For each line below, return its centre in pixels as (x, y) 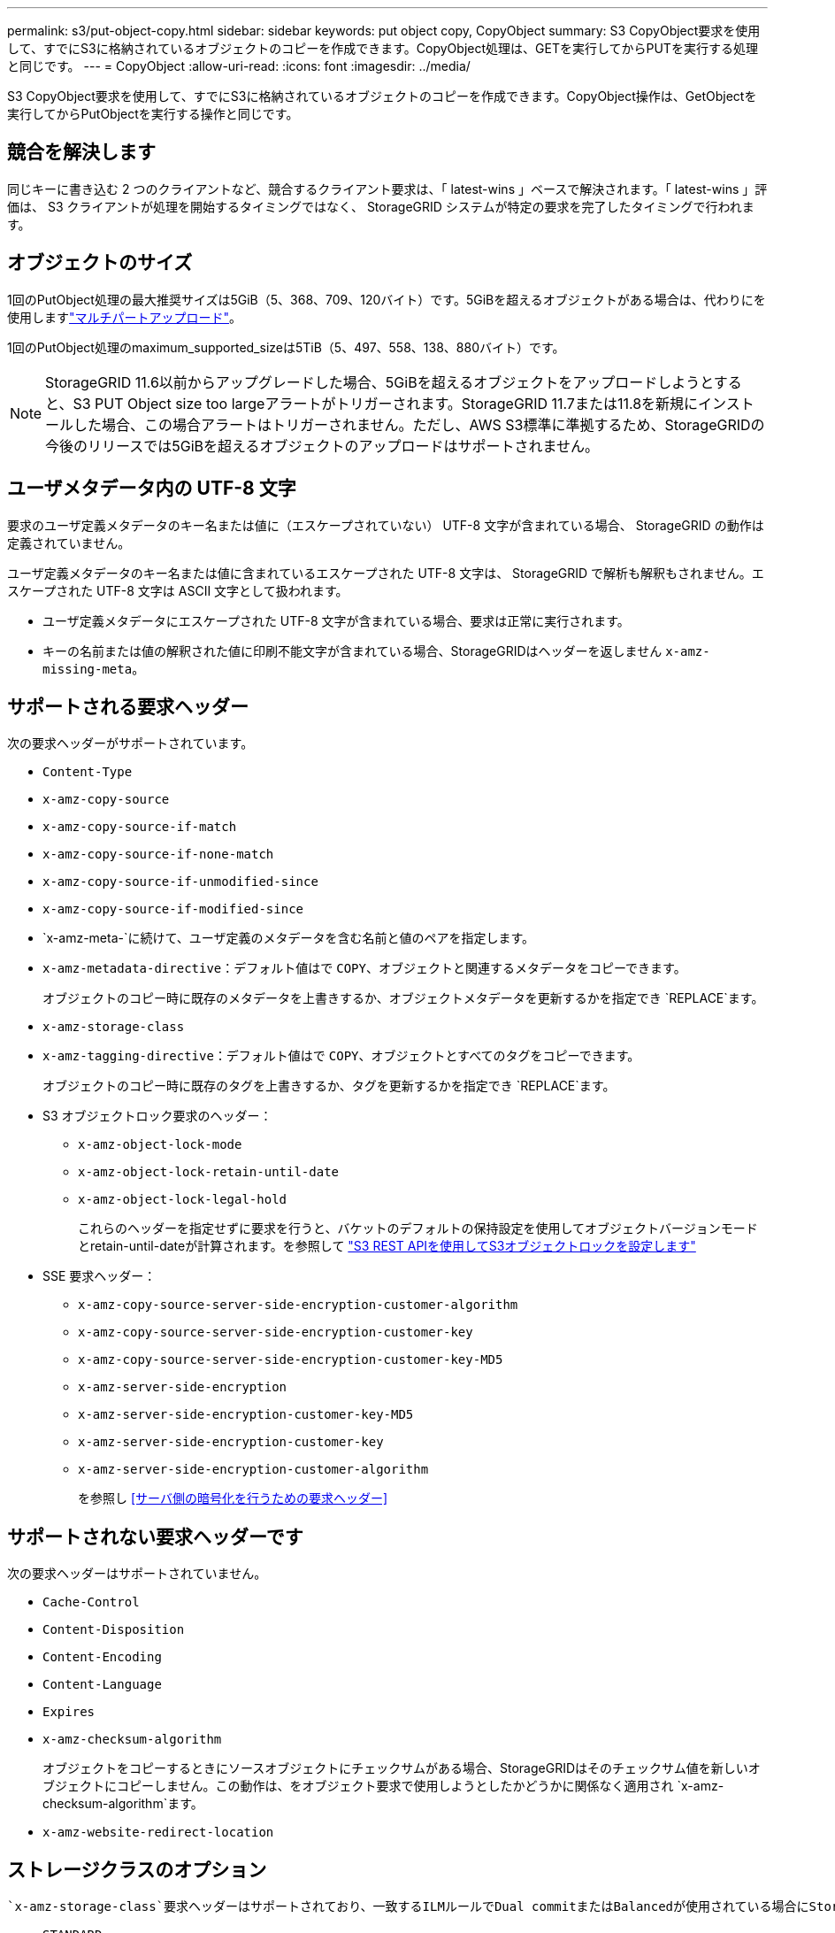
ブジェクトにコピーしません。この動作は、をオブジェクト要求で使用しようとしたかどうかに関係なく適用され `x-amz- (383, 1786)
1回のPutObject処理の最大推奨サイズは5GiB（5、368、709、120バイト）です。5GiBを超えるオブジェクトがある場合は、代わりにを (387, 299)
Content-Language (102, 1685)
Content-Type (88, 772)
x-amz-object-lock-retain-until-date (209, 1172)
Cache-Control (91, 1602)
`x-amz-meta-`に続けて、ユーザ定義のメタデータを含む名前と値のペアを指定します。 (289, 938)
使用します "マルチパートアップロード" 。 (125, 317)
